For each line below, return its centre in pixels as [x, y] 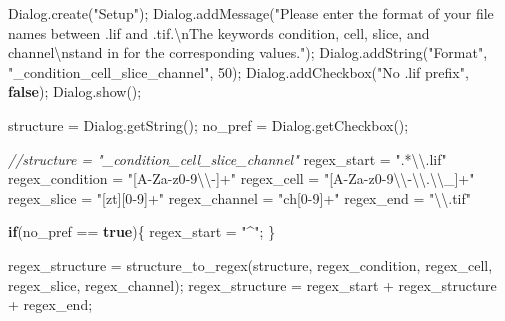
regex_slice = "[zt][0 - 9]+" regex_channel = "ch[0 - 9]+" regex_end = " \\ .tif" [240, 197]
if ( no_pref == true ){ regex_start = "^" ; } [142, 231]
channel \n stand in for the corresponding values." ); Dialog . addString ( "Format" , [248, 52]
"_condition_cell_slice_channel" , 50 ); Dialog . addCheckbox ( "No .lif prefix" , [238, 71]
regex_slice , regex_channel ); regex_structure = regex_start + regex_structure [252, 284]
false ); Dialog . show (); [75, 91]
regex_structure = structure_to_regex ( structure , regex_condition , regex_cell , [250, 264]
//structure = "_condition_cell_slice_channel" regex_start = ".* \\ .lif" [227, 158]
